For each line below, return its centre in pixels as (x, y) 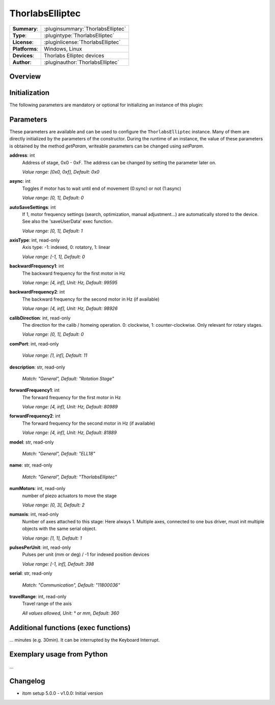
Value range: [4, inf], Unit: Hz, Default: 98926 (70, 308)
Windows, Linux (63, 48)
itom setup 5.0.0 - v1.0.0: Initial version (63, 693)
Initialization (30, 93)
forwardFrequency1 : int (34, 390)
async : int (20, 181)
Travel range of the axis (47, 604)
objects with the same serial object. (59, 529)
